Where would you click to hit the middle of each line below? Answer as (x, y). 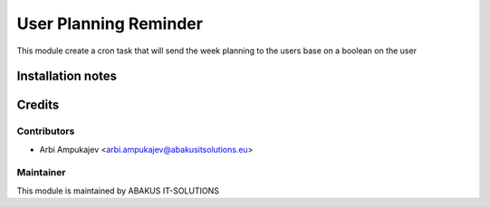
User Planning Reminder (110, 24)
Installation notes (67, 76)
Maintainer (41, 173)
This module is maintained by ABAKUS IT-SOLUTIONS (118, 191)
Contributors (46, 131)
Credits (38, 105)
